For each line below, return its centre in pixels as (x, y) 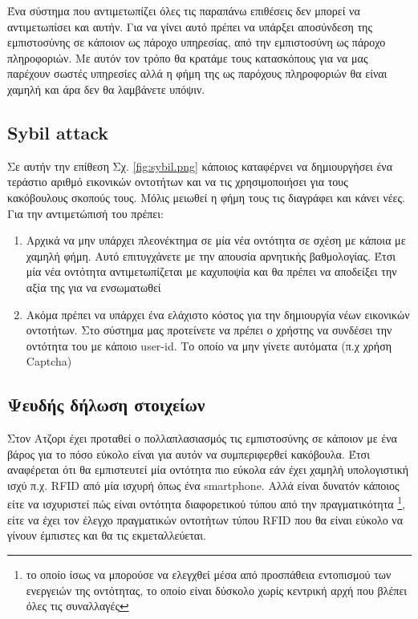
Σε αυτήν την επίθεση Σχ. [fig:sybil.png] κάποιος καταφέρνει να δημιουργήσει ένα (200, 166)
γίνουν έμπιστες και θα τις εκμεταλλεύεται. (107, 535)
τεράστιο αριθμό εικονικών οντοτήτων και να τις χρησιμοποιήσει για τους (178, 182)
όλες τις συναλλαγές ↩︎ (77, 606)
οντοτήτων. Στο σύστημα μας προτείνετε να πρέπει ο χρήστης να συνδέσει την (209, 330)
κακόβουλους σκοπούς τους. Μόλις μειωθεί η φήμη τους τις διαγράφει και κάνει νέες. (206, 197)
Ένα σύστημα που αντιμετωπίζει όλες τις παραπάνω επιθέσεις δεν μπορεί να (184, 10)
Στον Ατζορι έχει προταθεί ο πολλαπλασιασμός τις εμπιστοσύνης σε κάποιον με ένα (202, 438)
